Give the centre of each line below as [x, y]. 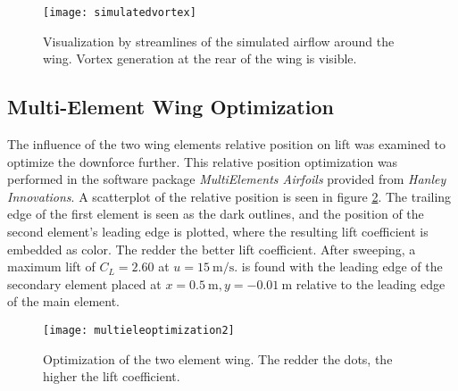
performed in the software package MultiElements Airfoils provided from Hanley [227, 179]
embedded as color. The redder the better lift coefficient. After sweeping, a [212, 249]
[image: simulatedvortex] [120, 12]
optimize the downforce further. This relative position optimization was [203, 161]
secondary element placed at [84, 283]
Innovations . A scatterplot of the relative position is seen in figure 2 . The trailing [229, 196]
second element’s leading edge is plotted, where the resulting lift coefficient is [218, 232]
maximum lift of [51, 266]
